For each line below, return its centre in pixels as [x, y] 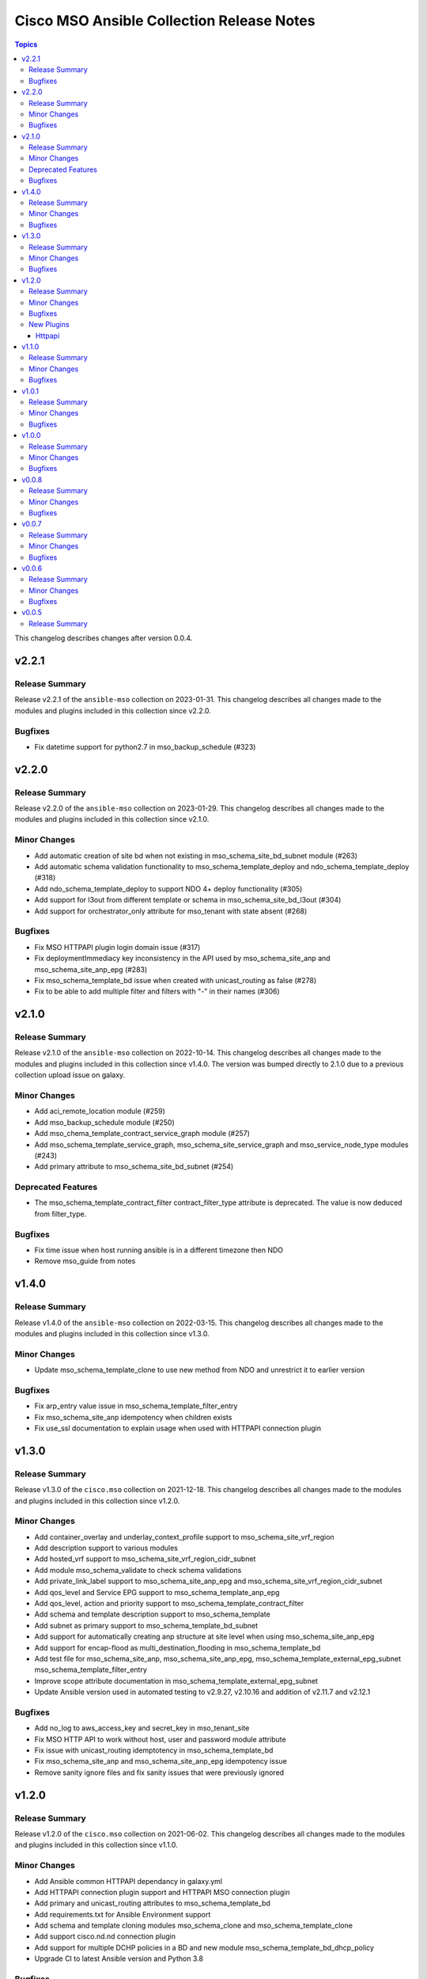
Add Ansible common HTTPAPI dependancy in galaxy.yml [128, 1881]
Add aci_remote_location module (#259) [100, 1111]
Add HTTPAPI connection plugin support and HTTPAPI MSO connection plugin [162, 1892]
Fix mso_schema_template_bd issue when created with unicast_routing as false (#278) [175, 980]
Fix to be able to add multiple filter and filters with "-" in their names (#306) [157, 991]
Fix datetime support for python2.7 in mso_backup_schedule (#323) [145, 746]
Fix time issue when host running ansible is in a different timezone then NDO [159, 1250]
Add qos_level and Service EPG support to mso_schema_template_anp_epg [157, 1592]
